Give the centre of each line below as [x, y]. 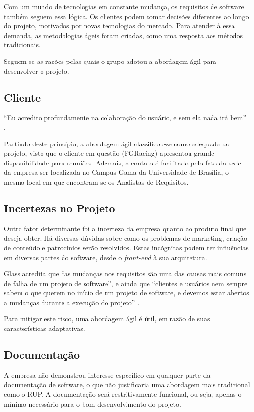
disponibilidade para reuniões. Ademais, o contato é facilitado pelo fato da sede [123, 162]
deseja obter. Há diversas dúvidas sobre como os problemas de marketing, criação [126, 238]
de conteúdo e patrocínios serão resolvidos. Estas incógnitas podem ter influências [126, 247]
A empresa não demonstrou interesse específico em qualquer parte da [107, 375]
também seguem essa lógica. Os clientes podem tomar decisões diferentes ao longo [127, 16]
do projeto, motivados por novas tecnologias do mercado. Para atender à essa [119, 26]
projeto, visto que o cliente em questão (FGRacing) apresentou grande [109, 153]
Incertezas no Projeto [60, 208]
